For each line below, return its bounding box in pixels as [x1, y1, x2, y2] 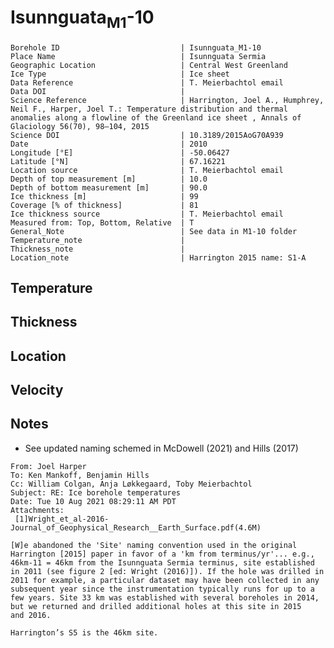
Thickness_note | [10, 244, 186, 254]
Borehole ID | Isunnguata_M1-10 [10, 42, 262, 53]
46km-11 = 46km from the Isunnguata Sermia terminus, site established [10, 557, 315, 568]
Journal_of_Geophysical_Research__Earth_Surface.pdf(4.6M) [10, 522, 262, 533]
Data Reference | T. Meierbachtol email [10, 77, 284, 88]
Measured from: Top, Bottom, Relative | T [10, 217, 195, 228]
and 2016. [10, 610, 52, 620]
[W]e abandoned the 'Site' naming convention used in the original [10, 540, 298, 550]
